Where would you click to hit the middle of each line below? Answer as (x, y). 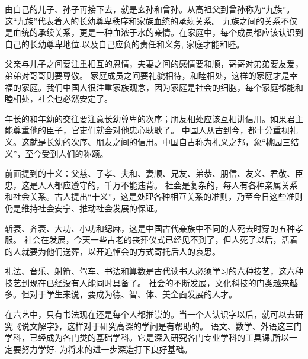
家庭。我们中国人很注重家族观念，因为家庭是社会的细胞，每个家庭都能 (158, 87)
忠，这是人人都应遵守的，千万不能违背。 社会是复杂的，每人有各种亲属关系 (151, 185)
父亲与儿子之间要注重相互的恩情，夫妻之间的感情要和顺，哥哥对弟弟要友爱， (154, 64)
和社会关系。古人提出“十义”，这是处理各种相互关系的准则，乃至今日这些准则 (154, 196)
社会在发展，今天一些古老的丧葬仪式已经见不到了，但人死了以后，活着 (161, 240)
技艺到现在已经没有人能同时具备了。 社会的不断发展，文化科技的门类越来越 (151, 282)
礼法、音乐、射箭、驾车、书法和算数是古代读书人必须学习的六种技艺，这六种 (154, 271)
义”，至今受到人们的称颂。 (57, 153)
